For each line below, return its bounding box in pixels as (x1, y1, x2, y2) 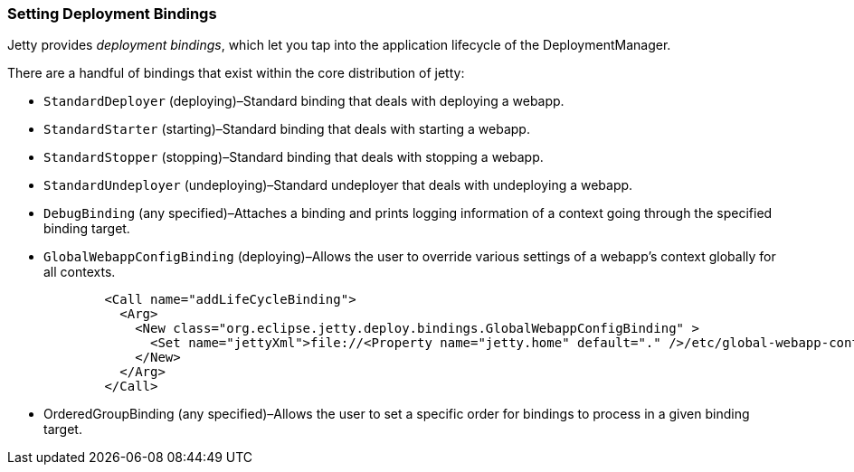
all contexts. (43, 264, 116, 280)
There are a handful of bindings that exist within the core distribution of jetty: (7, 65, 465, 81)
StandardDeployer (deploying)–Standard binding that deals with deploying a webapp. (43, 93, 565, 109)
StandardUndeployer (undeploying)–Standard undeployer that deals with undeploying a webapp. (43, 177, 633, 194)
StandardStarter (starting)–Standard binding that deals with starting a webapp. (43, 121, 530, 137)
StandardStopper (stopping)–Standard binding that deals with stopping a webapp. (43, 149, 544, 165)
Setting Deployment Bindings (7, 5, 217, 23)
